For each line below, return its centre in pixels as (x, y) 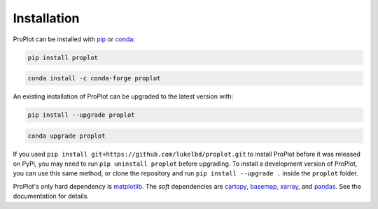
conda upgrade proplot (66, 136)
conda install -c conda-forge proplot (94, 78)
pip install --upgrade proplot (82, 115)
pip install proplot (63, 57)
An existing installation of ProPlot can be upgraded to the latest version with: (123, 96)
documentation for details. (51, 196)
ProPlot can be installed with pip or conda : (74, 39)
